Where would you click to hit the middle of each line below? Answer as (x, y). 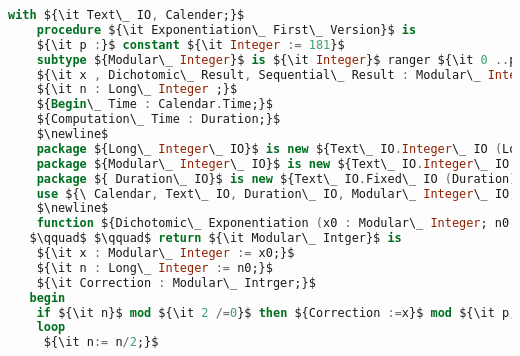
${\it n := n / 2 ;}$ (101, 342)
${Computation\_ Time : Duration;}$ (158, 119)
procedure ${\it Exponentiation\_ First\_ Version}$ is (226, 29)
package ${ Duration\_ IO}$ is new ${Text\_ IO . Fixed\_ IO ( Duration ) (276, 178)
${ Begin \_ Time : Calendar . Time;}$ (154, 104)
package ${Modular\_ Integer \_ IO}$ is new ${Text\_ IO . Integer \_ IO (273, 163)
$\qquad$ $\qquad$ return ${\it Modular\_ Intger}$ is (215, 238)
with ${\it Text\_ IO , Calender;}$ (126, 15)
